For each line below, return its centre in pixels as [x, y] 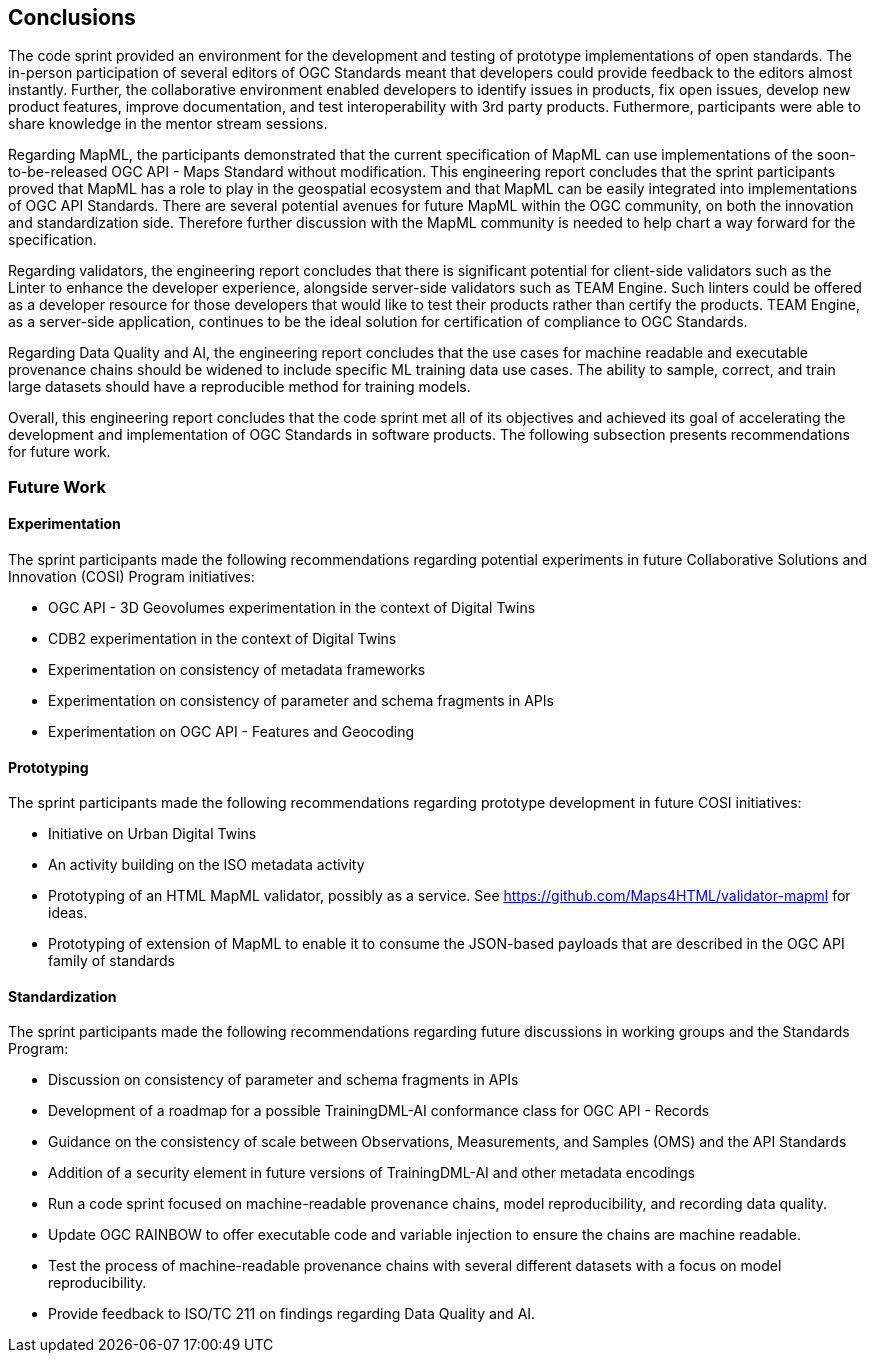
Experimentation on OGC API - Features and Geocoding [231, 732]
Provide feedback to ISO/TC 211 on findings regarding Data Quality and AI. [292, 1314]
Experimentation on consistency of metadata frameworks [237, 670]
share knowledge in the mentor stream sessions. [168, 124]
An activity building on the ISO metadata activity [206, 865]
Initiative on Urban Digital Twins [152, 834]
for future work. [59, 452]
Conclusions [72, 17]
